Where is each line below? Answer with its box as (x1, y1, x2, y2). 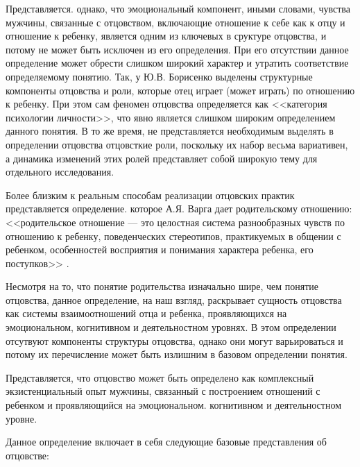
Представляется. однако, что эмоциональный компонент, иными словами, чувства (6, 1, 350, 15)
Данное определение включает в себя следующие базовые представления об (6, 434, 327, 449)
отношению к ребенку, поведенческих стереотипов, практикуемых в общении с (6, 228, 341, 243)
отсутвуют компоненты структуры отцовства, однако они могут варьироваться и (6, 333, 343, 348)
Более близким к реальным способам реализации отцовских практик (6, 187, 295, 202)
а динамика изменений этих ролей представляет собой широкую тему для (6, 151, 318, 165)
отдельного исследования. (6, 164, 114, 179)
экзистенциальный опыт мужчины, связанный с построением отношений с (6, 384, 320, 398)
